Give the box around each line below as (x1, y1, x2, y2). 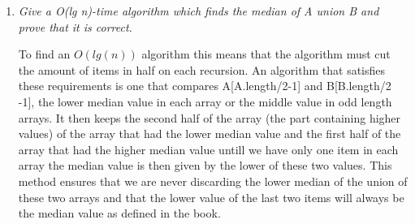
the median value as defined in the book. (18, 205, 221, 222)
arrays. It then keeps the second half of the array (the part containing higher (18, 109, 401, 126)
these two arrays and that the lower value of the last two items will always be (18, 188, 404, 205)
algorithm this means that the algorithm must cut (141, 45, 391, 62)
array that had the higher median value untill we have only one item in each (18, 140, 399, 157)
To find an (18, 45, 71, 62)
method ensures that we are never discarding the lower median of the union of (18, 172, 408, 189)
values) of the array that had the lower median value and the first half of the (18, 125, 401, 142)
